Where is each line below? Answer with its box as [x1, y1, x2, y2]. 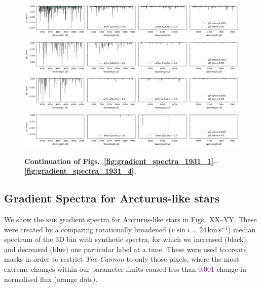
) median [228, 224, 256, 234]
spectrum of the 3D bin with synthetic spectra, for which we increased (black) [4, 234, 246, 244]
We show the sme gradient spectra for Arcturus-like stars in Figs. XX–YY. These [4, 214, 257, 225]
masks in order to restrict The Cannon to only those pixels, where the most [4, 254, 239, 264]
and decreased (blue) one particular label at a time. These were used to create [4, 243, 247, 254]
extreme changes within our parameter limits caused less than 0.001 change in [4, 264, 246, 274]
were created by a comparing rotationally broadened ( [4, 224, 171, 234]
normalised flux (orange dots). [4, 273, 98, 284]
